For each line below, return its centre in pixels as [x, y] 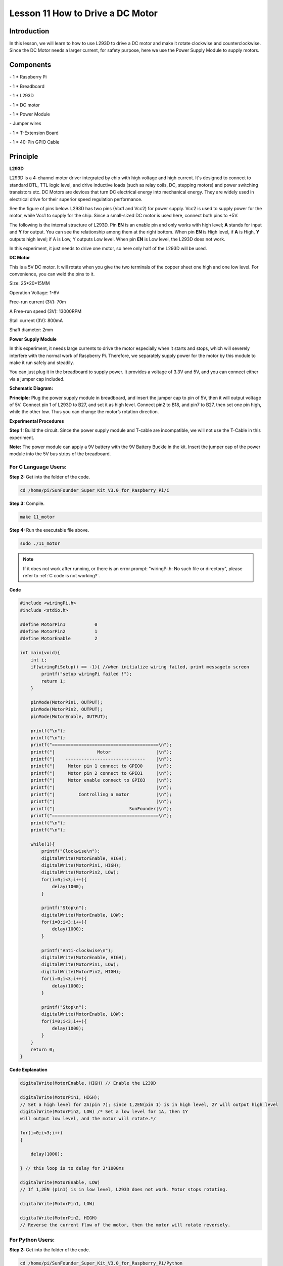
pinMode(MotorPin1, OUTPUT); [67, 702]
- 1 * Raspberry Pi [28, 77]
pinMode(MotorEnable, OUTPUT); [69, 716]
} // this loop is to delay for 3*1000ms [72, 1168]
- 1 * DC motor [25, 105]
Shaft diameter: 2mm [31, 330]
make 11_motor [37, 517]
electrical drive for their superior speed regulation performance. [76, 199]
